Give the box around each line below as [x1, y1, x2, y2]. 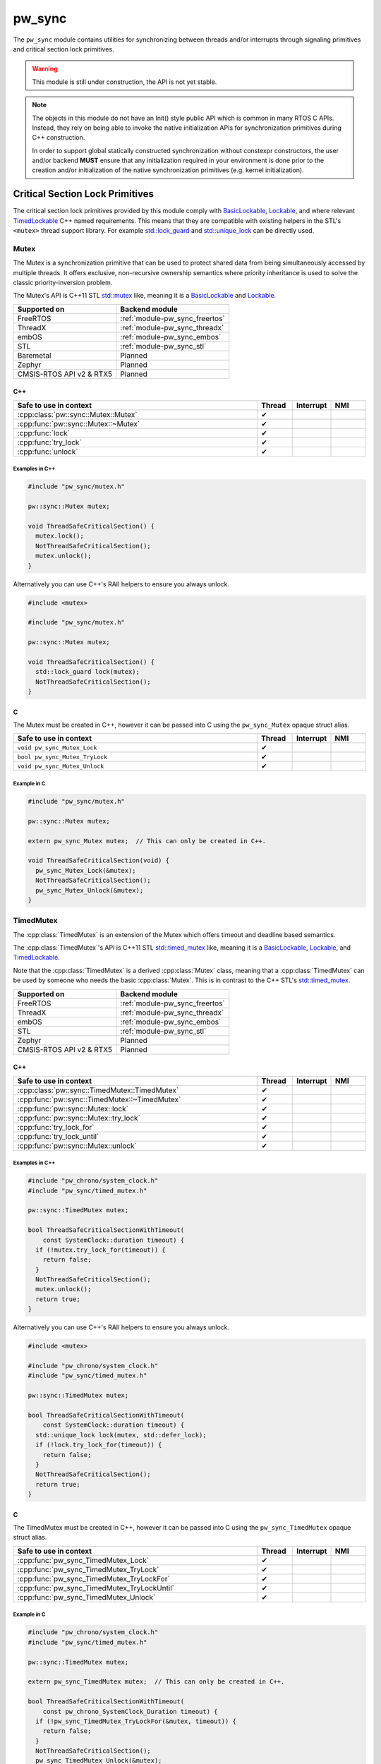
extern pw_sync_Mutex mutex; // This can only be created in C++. [28, 837, 267, 845]
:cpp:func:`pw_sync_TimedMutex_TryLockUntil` [17, 1583, 175, 1593]
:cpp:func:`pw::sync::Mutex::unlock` [17, 1140, 137, 1150]
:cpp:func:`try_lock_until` [17, 1131, 99, 1141]
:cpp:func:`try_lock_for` [17, 1122, 95, 1132]
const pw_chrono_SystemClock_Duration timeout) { [42, 1708, 218, 1715]
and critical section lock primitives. [13, 44, 114, 53]
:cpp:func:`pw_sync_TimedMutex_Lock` [17, 1555, 150, 1565]
